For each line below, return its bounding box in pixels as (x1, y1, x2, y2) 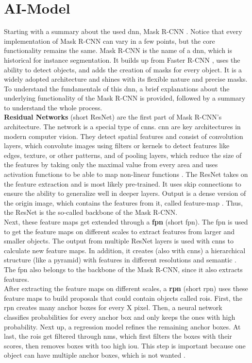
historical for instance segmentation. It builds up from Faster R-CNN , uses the (4, 54, 240, 65)
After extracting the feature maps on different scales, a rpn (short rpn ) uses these (4, 283, 248, 294)
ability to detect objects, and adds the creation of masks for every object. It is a (4, 64, 242, 74)
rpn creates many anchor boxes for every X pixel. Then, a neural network (4, 302, 222, 312)
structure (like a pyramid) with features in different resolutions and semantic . (4, 255, 236, 265)
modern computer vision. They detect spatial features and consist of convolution (4, 131, 243, 141)
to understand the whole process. (4, 102, 102, 112)
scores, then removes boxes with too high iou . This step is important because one (4, 340, 246, 350)
